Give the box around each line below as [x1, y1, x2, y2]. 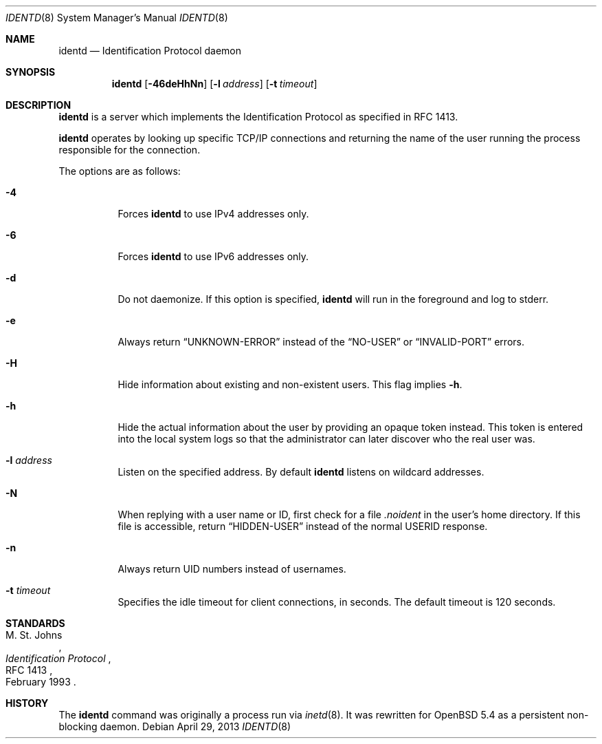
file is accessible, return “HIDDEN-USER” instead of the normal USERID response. [118, 520, 488, 532]
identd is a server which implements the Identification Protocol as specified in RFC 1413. [58, 111, 458, 123]
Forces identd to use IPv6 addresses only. [118, 251, 309, 262]
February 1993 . [5, 676, 76, 688]
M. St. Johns [5, 629, 63, 641]
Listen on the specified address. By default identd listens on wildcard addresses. [118, 466, 484, 478]
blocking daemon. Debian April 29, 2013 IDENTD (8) [58, 721, 291, 732]
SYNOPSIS [5, 66, 56, 78]
